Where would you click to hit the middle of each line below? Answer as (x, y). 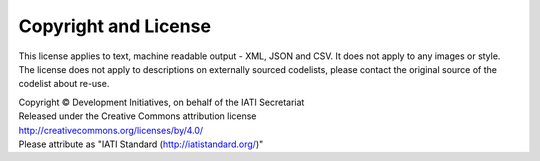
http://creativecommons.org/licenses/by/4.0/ (111, 130)
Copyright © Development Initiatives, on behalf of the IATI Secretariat (161, 102)
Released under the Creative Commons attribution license (137, 116)
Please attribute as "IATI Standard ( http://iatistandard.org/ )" (141, 144)
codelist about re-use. (64, 84)
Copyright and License (115, 26)
